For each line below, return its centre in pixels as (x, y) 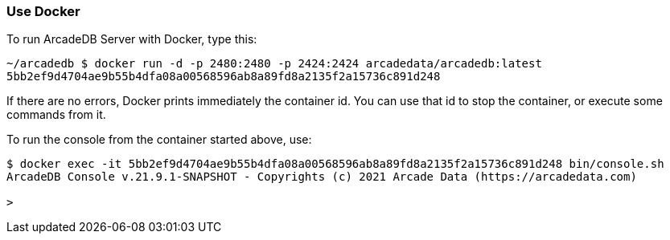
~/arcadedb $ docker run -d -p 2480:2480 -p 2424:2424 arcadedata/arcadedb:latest (274, 64)
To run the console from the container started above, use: (159, 140)
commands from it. (56, 115)
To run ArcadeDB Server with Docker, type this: (132, 39)
